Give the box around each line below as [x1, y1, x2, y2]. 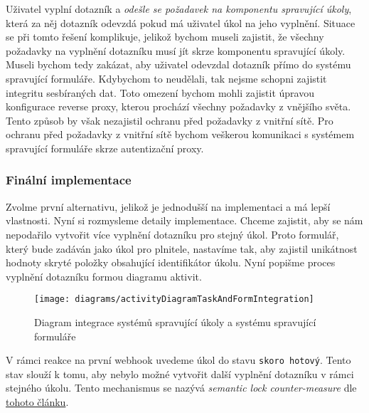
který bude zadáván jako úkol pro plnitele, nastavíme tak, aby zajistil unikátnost [6, 241, 358, 256]
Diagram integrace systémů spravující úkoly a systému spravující [34, 314, 316, 329]
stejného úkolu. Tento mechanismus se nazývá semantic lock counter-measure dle [6, 380, 357, 395]
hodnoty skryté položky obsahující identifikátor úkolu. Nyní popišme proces [6, 255, 336, 270]
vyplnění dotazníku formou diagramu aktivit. [6, 268, 202, 283]
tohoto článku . [6, 394, 69, 409]
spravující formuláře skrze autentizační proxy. [6, 140, 204, 155]
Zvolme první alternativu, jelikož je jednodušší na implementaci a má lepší [6, 199, 331, 214]
